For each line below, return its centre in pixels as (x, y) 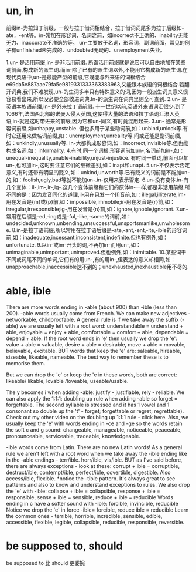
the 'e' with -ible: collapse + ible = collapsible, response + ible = (83, 491)
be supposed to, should (64, 546)
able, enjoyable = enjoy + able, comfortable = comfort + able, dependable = (97, 332)
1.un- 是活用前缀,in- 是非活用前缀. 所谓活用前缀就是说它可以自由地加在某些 (96, 62)
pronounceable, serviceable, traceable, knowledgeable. (73, 436)
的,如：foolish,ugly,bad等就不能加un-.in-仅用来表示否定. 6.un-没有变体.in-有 (97, 180)
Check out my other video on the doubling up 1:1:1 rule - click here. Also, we (97, 417)
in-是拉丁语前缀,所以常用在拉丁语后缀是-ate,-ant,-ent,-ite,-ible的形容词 (102, 230)
